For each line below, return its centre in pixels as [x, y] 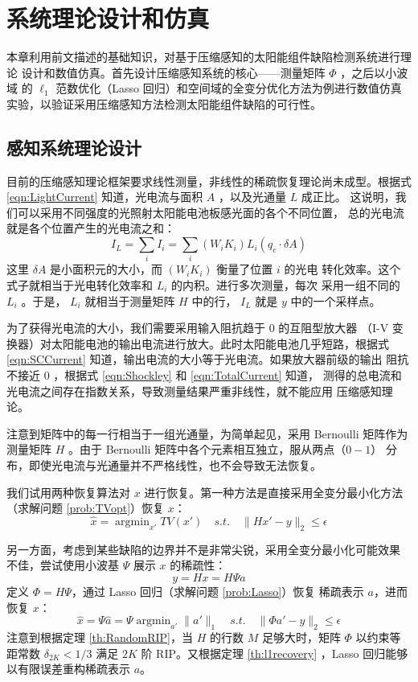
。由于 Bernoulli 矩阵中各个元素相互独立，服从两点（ [207, 449]
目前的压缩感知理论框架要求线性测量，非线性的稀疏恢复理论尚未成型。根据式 [209, 181]
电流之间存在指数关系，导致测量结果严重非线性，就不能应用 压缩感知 [199, 390]
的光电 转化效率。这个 [342, 269]
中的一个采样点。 [336, 300]
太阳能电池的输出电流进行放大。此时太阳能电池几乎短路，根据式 [220, 343]
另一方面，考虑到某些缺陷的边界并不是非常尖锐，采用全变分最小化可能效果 [203, 549]
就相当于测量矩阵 [130, 300]
